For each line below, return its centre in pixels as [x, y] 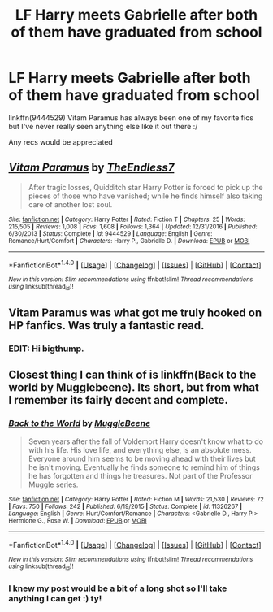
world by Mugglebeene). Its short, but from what [134, 388]
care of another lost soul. [70, 204]
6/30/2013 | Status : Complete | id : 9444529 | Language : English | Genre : [110, 233]
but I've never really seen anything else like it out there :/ [103, 126]
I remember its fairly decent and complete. [119, 400]
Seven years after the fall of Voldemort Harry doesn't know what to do [146, 441]
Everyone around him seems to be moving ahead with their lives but [142, 458]
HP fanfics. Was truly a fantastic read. [106, 326]
